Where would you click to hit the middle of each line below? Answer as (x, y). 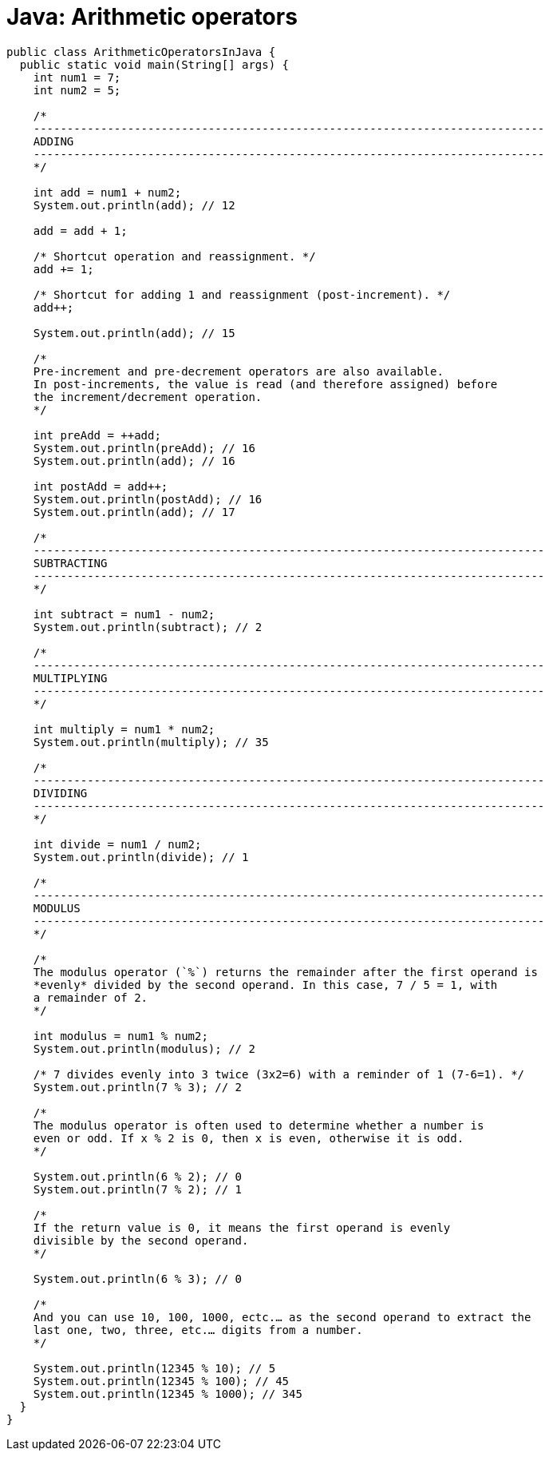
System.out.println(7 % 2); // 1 (138, 1189)
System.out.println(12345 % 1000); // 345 (168, 1393)
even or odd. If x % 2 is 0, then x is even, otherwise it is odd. (249, 1138)
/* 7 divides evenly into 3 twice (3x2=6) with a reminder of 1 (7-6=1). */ (279, 1074)
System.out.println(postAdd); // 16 (148, 499)
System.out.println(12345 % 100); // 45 (161, 1381)
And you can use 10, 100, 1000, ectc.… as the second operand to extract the (282, 1317)
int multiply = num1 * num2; (124, 729)
